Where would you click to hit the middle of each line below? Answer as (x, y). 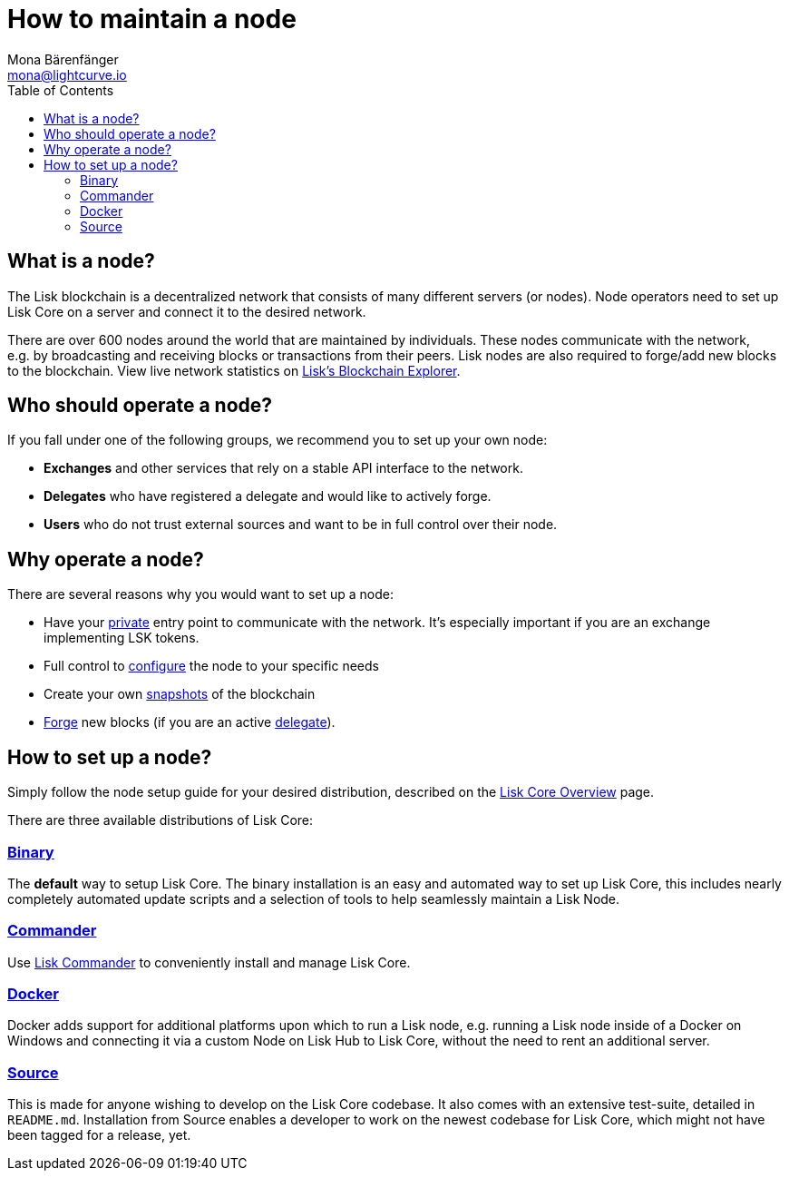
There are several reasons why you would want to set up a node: (200, 594)
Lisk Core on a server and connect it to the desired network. (187, 311)
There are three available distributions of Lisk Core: (161, 820)
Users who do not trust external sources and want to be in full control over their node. (301, 525)
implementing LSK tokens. (122, 638)
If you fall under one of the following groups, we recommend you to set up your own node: (278, 440)
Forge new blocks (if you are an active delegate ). (190, 722)
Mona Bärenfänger (63, 59)
